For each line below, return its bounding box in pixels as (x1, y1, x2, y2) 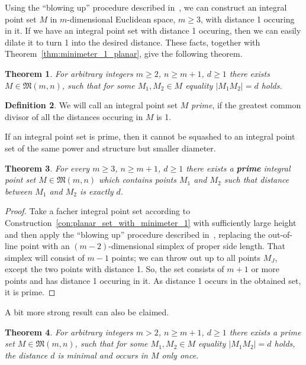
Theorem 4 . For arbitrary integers (5, 325, 133, 338)
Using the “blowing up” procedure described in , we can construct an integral (5, 1, 287, 13)
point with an (20, 240, 70, 252)
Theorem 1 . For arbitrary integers (5, 67, 133, 79)
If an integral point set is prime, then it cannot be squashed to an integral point (5, 130, 295, 143)
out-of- (268, 228, 293, 240)
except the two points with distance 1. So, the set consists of (5, 263, 224, 275)
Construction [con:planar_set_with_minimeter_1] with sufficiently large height (5, 216, 297, 228)
